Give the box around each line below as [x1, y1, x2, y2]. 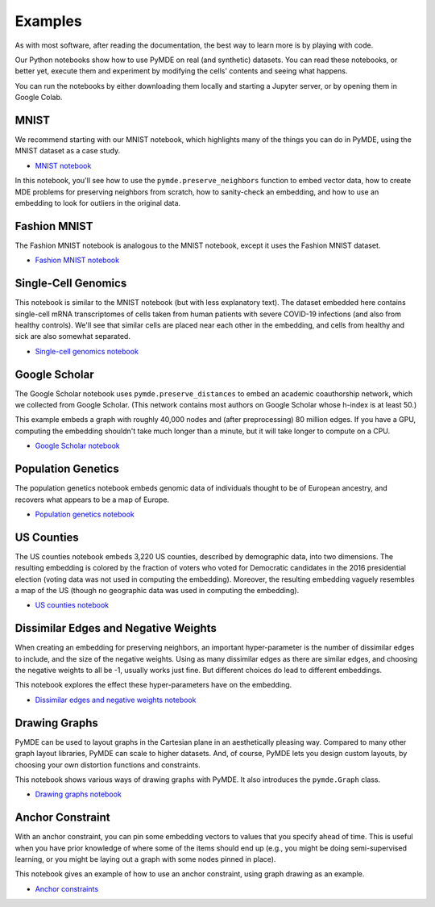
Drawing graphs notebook [35, 789, 122, 799]
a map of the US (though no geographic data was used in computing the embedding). [14, 585, 300, 595]
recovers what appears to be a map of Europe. [14, 495, 169, 504]
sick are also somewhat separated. [14, 332, 130, 341]
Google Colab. [14, 93, 63, 102]
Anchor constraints [35, 884, 99, 893]
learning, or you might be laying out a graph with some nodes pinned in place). [14, 854, 276, 863]
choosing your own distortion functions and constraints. [14, 759, 201, 770]
